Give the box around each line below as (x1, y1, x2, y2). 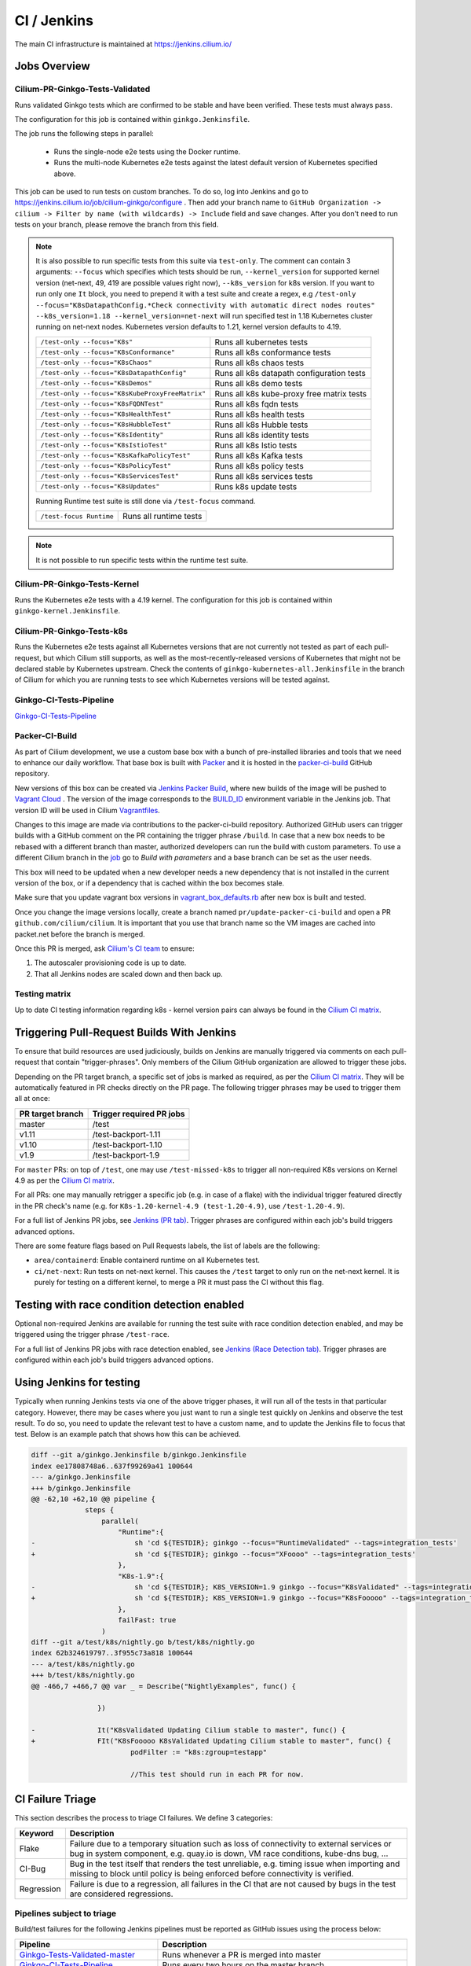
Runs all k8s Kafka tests (214, 450, 304, 461)
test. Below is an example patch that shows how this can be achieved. (14, 1430, 241, 1439)
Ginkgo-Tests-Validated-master (19, 1949, 136, 1960)
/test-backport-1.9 (92, 1149, 160, 1160)
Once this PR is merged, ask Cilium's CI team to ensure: (14, 944, 195, 953)
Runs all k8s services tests (214, 470, 313, 481)
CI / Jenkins (14, 12, 94, 29)
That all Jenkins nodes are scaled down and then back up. (34, 969, 223, 978)
